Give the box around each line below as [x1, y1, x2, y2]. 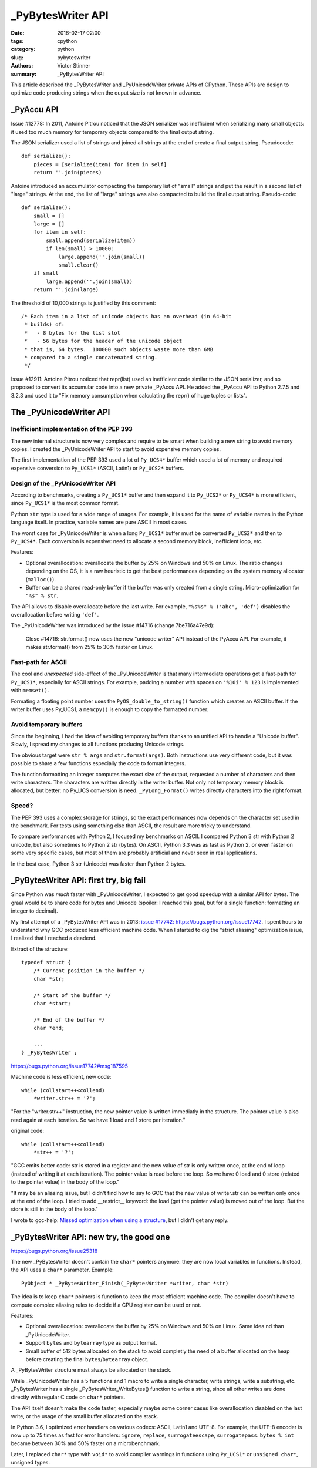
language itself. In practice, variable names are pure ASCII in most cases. [11, 518, 188, 526]
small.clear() [58, 262, 99, 268]
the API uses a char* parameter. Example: [11, 1266, 114, 1274]
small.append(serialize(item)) [46, 237, 136, 244]
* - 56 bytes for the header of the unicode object [24, 338, 183, 345]
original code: [11, 1127, 44, 1134]
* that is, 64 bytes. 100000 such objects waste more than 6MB [24, 346, 214, 352]
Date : [11, 29, 25, 36]
